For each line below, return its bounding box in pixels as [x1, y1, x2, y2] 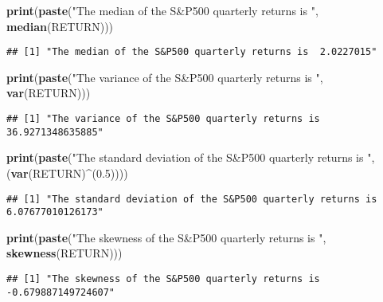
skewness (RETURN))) [6, 245, 123, 261]
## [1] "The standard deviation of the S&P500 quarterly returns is [6, 193, 377, 205]
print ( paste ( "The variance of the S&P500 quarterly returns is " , [6, 69, 323, 85]
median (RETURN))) [6, 18, 114, 34]
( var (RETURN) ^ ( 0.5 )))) [6, 164, 128, 181]
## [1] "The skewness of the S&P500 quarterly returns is [6, 273, 320, 285]
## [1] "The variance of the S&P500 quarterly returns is [6, 113, 320, 125]
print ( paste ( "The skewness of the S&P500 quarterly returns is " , [6, 229, 326, 245]
